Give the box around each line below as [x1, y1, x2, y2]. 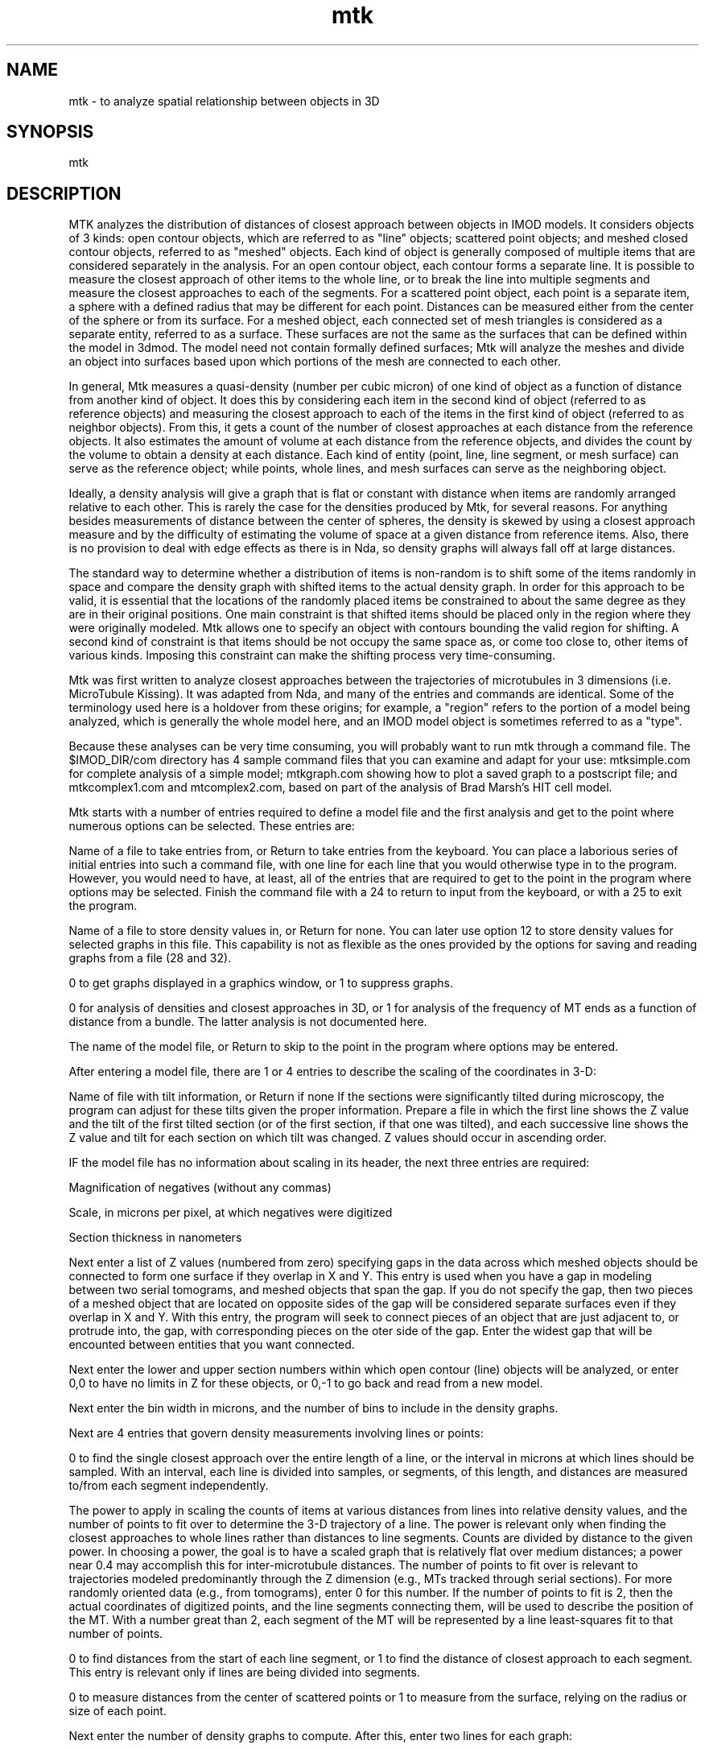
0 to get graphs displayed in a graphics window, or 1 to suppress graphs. [68, 976, 453, 990]
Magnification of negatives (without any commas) [68, 1180, 332, 1195]
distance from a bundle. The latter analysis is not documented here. [68, 1015, 427, 1029]
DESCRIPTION [6, 183, 122, 204]
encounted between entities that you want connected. [68, 1338, 355, 1352]
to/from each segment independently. [68, 1478, 269, 1493]
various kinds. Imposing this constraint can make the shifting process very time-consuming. [68, 648, 556, 663]
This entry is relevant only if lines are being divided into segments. [68, 1665, 420, 1680]
